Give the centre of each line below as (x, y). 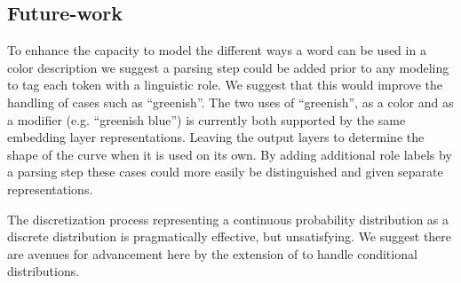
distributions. (44, 271)
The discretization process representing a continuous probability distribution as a (228, 219)
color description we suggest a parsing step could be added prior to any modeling (228, 67)
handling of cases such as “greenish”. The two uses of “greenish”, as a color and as (230, 102)
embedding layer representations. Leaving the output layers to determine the (216, 137)
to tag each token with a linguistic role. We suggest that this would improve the (225, 85)
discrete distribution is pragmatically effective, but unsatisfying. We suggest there (230, 236)
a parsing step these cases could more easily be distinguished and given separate (225, 172)
